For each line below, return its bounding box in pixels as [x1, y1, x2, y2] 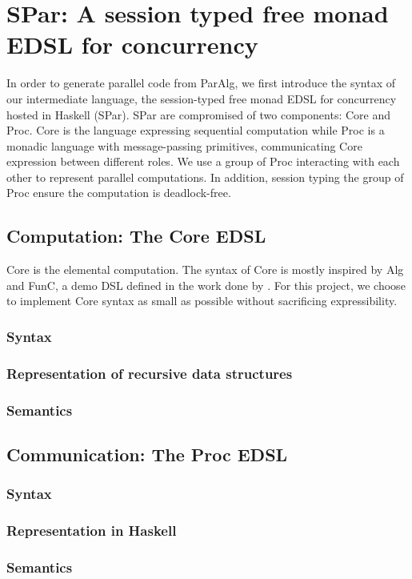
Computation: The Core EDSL [6, 223, 266, 248]
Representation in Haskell [6, 521, 177, 541]
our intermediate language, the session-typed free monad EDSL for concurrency [6, 90, 397, 107]
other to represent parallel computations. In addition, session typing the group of [6, 168, 404, 185]
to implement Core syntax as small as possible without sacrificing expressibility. [6, 292, 398, 309]
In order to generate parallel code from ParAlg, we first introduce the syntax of [6, 74, 395, 91]
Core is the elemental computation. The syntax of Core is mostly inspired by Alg [6, 261, 404, 278]
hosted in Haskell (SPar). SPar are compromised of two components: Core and [6, 106, 390, 123]
